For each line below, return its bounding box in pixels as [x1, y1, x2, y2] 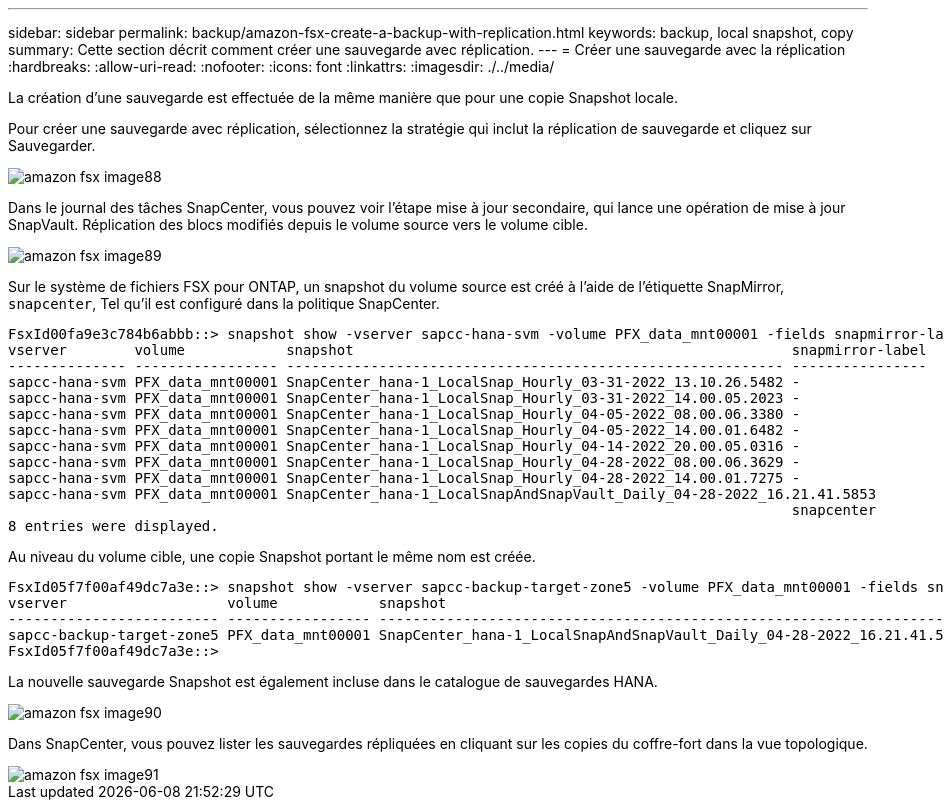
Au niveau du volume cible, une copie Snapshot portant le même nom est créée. [8, 548, 536, 565]
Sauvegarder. [8, 137, 96, 154]
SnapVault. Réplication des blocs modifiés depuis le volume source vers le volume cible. [8, 216, 588, 233]
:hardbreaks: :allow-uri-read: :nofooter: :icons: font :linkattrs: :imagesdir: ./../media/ [8, 58, 555, 75]
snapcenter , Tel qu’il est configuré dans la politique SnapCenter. [8, 295, 440, 312]
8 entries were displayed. [8, 518, 219, 534]
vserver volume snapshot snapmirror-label [8, 342, 927, 358]
